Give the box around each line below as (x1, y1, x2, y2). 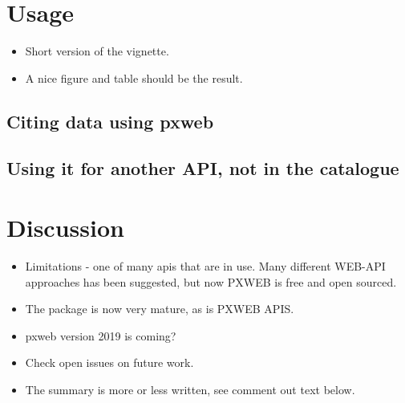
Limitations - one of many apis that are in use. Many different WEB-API (25, 258, 386, 274)
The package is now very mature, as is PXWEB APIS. (25, 300, 294, 317)
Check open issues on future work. (25, 354, 194, 371)
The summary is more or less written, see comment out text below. (25, 381, 355, 397)
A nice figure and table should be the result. (25, 69, 243, 86)
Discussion (6, 211, 124, 244)
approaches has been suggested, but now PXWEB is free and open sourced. (25, 273, 397, 290)
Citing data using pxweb (6, 108, 214, 133)
